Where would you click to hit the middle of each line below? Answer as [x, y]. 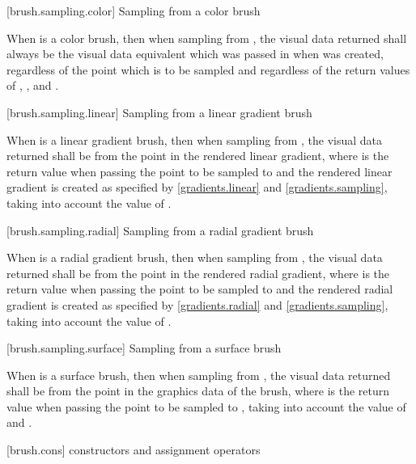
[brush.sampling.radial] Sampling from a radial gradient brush [160, 230]
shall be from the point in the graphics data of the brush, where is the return [198, 391]
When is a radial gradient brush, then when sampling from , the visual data [195, 257]
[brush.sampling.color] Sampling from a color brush [134, 11]
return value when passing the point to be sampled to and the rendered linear [200, 171]
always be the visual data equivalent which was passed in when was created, [195, 54]
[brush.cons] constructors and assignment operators [134, 450]
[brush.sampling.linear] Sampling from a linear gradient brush [159, 112]
